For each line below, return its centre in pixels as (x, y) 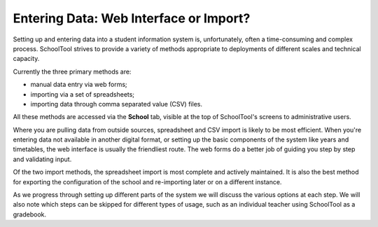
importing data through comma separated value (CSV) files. (117, 104)
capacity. (26, 59)
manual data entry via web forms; (79, 85)
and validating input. (42, 159)
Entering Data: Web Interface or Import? (132, 18)
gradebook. (30, 214)
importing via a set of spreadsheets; (83, 94)
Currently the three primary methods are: (72, 71)
